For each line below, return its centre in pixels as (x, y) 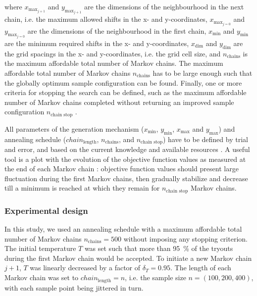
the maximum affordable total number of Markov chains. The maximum (114, 63)
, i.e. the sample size (155, 277)
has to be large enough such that (203, 73)
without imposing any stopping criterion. (185, 238)
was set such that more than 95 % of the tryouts (159, 248)
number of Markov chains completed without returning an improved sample (119, 102)
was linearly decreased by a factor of (85, 268)
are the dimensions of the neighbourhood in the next (164, 6)
